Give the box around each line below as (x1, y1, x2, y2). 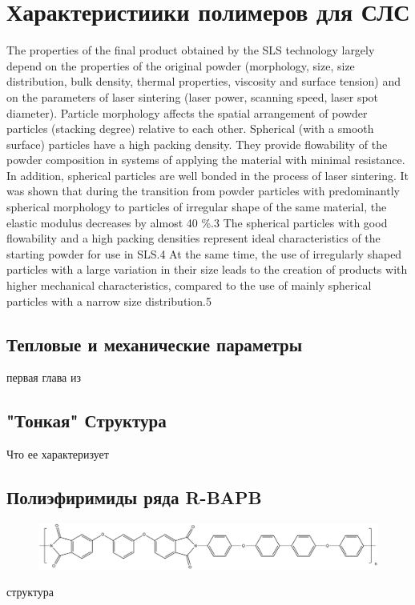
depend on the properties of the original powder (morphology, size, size (6, 57, 355, 74)
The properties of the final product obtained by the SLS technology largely (6, 42, 375, 58)
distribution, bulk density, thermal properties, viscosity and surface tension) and (6, 73, 401, 90)
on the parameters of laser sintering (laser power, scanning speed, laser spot (6, 88, 379, 105)
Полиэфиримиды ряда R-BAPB (6, 485, 262, 510)
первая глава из (6, 369, 82, 386)
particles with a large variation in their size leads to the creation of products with (6, 261, 408, 278)
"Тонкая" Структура (6, 408, 167, 433)
